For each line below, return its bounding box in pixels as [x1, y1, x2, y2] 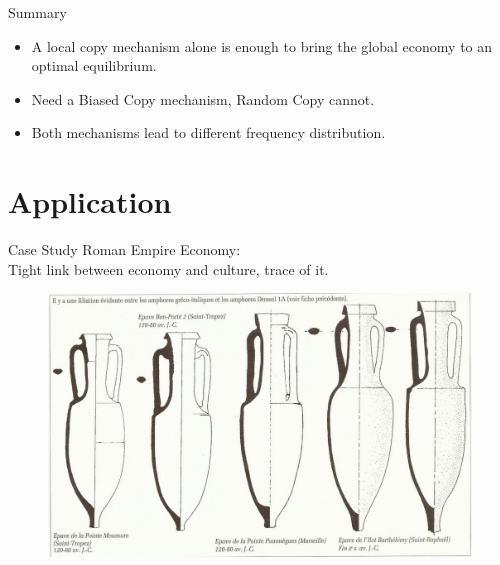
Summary [8, 2, 67, 22]
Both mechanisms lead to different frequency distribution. [31, 122, 386, 143]
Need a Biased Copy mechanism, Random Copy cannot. [31, 88, 375, 109]
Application [8, 181, 172, 222]
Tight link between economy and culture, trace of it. [8, 258, 329, 279]
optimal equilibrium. [31, 55, 157, 76]
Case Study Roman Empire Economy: [8, 239, 241, 260]
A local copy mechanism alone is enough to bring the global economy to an [31, 35, 493, 56]
